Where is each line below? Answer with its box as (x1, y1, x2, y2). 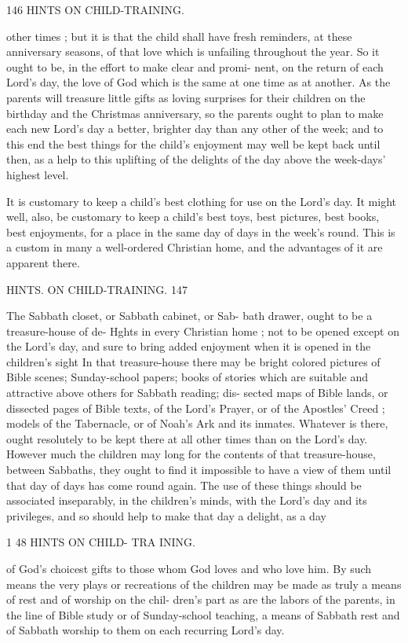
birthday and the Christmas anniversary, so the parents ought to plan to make (6, 105, 384, 121)
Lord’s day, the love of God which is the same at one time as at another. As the (6, 74, 391, 90)
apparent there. (6, 254, 80, 270)
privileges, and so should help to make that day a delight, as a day (6, 507, 326, 524)
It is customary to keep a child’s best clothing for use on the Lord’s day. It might (6, 193, 396, 209)
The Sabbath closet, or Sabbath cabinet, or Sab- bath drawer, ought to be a (6, 307, 373, 324)
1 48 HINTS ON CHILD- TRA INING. (6, 534, 195, 550)
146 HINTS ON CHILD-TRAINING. (6, 2, 184, 17)
